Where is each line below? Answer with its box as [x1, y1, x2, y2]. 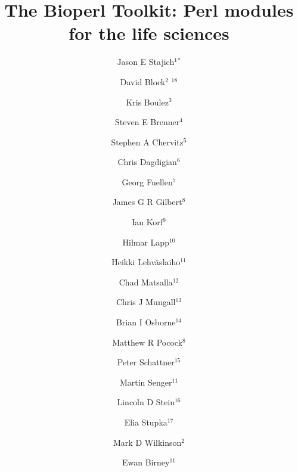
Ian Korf [132, 216, 163, 228]
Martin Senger [119, 375, 172, 388]
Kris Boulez [126, 95, 169, 108]
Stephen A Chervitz [111, 135, 184, 148]
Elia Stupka [124, 416, 167, 428]
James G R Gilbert [112, 195, 182, 208]
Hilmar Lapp [122, 235, 169, 248]
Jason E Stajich [117, 55, 175, 68]
